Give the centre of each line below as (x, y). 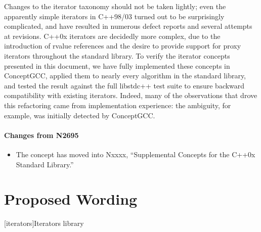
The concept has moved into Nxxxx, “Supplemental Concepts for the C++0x (136, 154)
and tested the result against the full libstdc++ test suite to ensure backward (124, 85)
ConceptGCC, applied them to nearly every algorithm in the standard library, (125, 76)
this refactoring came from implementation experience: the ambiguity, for (118, 105)
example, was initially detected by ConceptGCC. (80, 115)
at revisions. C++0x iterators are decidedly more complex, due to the (112, 36)
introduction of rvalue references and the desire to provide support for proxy (123, 46)
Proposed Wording (71, 199)
